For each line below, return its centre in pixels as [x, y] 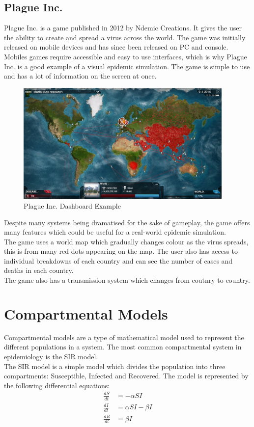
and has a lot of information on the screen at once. [80, 76]
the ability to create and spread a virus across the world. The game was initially [125, 37]
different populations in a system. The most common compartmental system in [123, 347]
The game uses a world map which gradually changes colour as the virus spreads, [126, 241]
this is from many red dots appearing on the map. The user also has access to [121, 251]
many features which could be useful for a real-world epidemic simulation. [115, 232]
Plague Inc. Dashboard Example [72, 205]
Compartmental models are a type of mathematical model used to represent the [124, 337]
